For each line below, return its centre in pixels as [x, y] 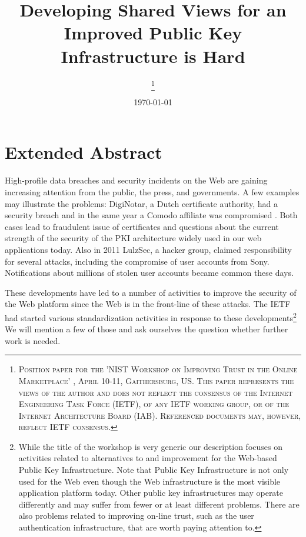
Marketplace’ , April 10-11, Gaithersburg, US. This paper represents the [156, 380]
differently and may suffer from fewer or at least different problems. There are [159, 504]
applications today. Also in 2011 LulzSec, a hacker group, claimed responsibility [148, 249]
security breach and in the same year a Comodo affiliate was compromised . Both [151, 215]
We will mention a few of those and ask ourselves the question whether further [147, 329]
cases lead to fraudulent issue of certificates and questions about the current [142, 226]
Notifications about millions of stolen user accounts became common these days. [149, 273]
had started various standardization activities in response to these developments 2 [151, 316]
